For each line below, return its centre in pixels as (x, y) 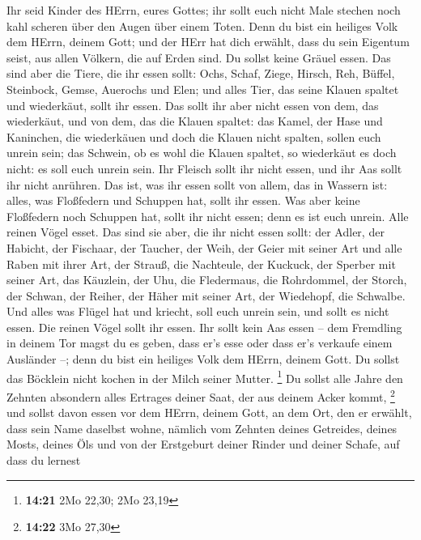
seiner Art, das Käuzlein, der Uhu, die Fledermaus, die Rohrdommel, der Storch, (207, 280)
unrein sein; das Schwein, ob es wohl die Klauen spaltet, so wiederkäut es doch (202, 153)
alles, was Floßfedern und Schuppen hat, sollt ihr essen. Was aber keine (183, 200)
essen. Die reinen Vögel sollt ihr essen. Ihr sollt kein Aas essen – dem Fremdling (204, 327)
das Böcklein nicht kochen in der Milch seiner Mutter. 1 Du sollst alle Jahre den (205, 376)
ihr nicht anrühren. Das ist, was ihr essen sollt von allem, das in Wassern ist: (197, 184)
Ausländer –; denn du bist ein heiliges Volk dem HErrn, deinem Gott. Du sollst (203, 359)
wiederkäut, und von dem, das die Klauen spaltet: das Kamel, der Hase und (195, 121)
